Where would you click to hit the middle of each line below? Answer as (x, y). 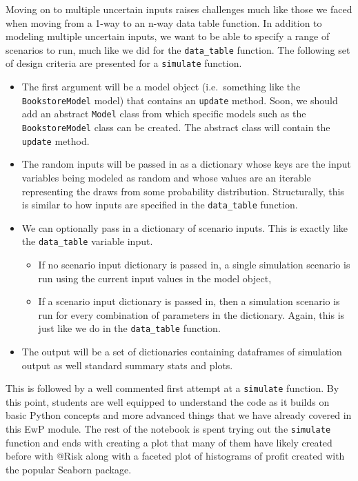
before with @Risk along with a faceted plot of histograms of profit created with (175, 456)
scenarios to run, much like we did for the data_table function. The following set (178, 49)
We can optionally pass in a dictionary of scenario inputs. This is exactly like (185, 227)
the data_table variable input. (87, 241)
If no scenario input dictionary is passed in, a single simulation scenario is (194, 264)
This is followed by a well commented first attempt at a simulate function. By (172, 388)
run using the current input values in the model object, (155, 278)
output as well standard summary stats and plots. (127, 365)
